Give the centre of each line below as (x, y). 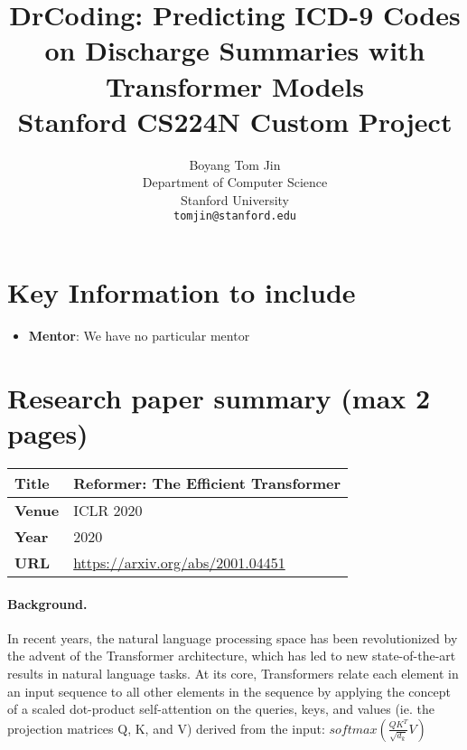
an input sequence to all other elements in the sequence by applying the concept (229, 691)
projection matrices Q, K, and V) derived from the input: (166, 728)
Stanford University (235, 199)
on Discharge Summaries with (235, 50)
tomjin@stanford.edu (235, 216)
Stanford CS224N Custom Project (235, 121)
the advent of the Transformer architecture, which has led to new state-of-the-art (232, 656)
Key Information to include (182, 292)
